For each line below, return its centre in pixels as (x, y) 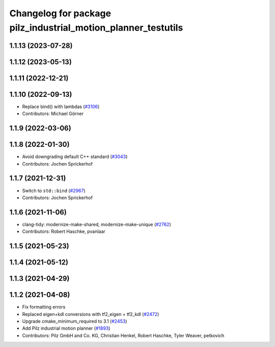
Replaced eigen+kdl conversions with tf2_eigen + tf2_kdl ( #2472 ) (91, 314)
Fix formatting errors (44, 307)
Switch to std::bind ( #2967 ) (54, 191)
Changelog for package (60, 13)
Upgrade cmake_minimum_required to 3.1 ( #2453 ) (75, 321)
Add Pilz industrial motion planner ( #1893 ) (66, 328)
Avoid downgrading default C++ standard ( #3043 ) (75, 157)
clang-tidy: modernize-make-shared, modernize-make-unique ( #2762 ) (97, 224)
